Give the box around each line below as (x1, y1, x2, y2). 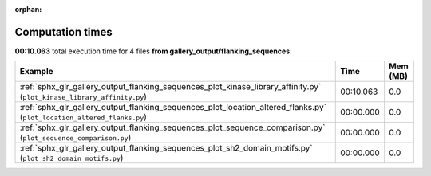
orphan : (14, 5, 42, 14)
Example (19, 66, 53, 77)
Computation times (14, 25, 113, 39)
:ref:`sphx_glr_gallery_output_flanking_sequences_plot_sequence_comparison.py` (19, 122, 326, 133)
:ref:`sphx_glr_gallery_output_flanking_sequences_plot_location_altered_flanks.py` (19, 102, 327, 113)
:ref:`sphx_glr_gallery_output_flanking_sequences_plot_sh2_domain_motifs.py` (19, 143, 313, 154)
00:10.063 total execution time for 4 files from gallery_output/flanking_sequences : (14, 46, 292, 56)
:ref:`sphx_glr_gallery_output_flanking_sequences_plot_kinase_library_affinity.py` (19, 81, 322, 92)
